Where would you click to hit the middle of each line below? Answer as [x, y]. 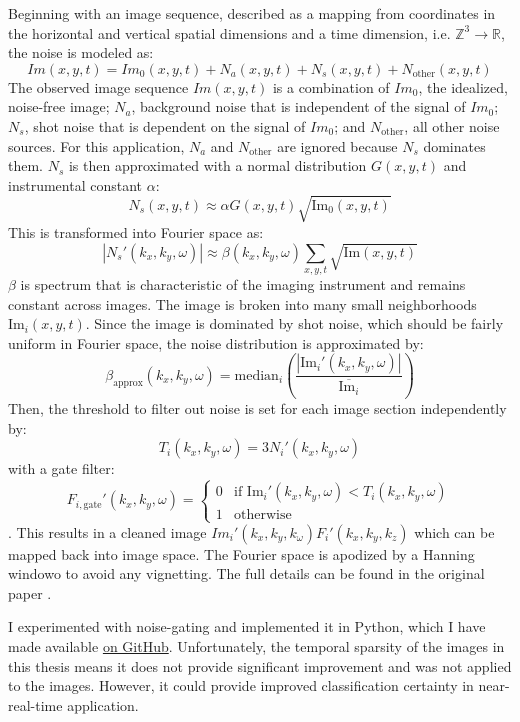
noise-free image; [59, 106]
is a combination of [331, 86]
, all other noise [452, 125]
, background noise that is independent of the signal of [298, 106]
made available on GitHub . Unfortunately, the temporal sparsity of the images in [256, 646]
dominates [454, 145]
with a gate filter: [61, 468]
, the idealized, [463, 86]
